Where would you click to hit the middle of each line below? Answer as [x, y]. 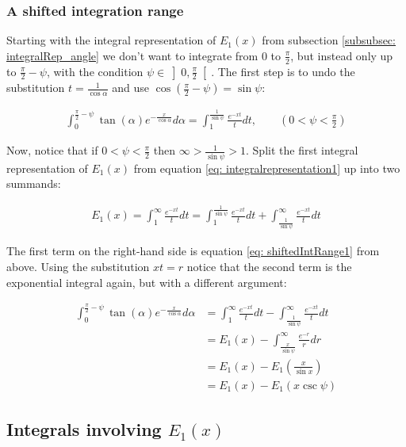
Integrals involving [84, 429]
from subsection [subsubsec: [329, 40]
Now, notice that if [52, 150]
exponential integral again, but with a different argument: [147, 282]
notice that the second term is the [269, 266]
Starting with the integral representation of [111, 40]
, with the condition [95, 71]
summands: [34, 183]
